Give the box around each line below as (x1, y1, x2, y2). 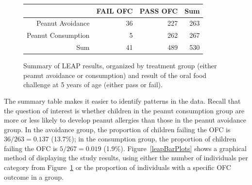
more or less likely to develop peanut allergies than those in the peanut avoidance (4, 115, 246, 125)
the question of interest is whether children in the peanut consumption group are (4, 105, 245, 115)
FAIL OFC (96, 5, 133, 15)
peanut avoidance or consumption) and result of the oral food (23, 70, 207, 80)
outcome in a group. (4, 171, 64, 182)
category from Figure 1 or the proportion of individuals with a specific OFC (4, 162, 231, 172)
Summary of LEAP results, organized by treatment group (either (23, 61, 217, 71)
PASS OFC (139, 5, 178, 15)
